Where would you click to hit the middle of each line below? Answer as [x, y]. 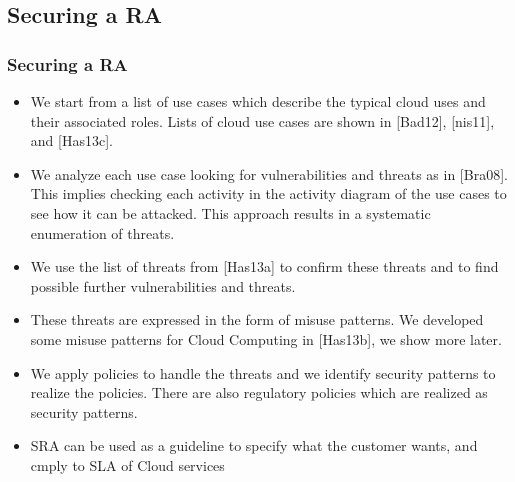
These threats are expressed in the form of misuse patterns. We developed [257, 319]
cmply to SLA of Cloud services [127, 464]
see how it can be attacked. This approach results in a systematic [230, 212]
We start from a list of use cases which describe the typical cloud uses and [258, 101]
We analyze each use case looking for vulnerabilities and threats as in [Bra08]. [269, 173]
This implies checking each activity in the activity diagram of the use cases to [268, 193]
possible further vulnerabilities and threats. [163, 285]
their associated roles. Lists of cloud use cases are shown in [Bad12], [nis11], [262, 120]
